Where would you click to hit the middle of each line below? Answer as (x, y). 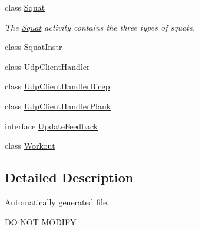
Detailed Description (69, 177)
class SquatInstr (34, 47)
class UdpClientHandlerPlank (58, 106)
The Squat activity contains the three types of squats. (100, 27)
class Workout (30, 146)
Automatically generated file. (57, 201)
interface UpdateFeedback (52, 126)
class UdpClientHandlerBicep (57, 86)
